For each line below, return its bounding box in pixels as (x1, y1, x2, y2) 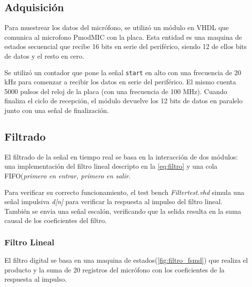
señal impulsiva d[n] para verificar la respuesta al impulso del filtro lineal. (4, 196, 223, 207)
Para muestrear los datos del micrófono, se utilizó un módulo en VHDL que (4, 22, 229, 32)
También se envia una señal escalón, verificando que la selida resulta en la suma (4, 206, 241, 216)
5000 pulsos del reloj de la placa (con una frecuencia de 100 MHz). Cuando (4, 86, 227, 96)
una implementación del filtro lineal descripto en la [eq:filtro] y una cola (4, 161, 218, 171)
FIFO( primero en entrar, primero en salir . (4, 171, 131, 180)
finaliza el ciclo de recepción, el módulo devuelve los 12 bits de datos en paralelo (4, 96, 243, 106)
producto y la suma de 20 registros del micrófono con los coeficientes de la (4, 264, 225, 274)
